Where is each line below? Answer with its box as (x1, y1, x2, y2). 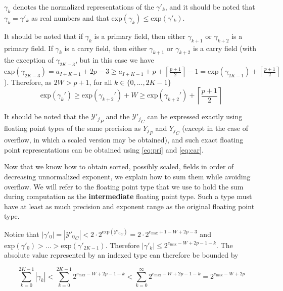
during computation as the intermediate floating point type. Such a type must (4, 191, 252, 202)
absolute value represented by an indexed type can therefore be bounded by (4, 250, 239, 260)
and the (106, 111, 130, 121)
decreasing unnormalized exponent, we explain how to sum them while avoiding (4, 171, 251, 182)
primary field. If (4, 42, 53, 53)
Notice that (4, 228, 39, 239)
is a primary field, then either (94, 30, 185, 41)
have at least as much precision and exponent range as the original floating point (4, 201, 255, 211)
